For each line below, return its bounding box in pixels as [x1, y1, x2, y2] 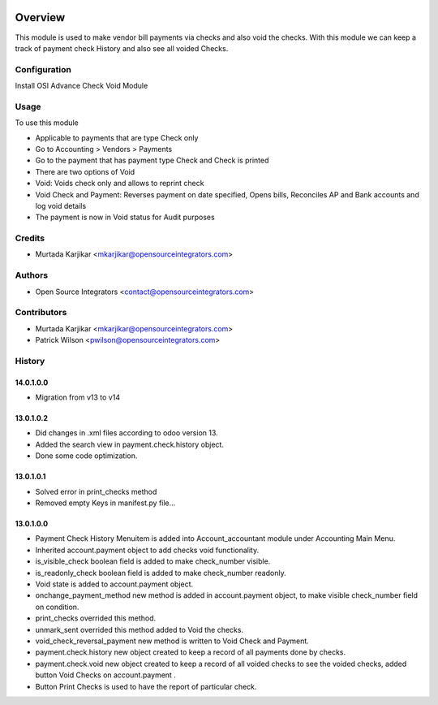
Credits [15, 232, 45, 244]
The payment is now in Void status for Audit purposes [35, 212, 215, 223]
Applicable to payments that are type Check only [35, 132, 199, 142]
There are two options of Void [35, 167, 135, 176]
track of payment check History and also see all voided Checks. [15, 43, 229, 53]
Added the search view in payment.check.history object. [35, 439, 225, 449]
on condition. [35, 602, 79, 612]
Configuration [15, 63, 72, 75]
